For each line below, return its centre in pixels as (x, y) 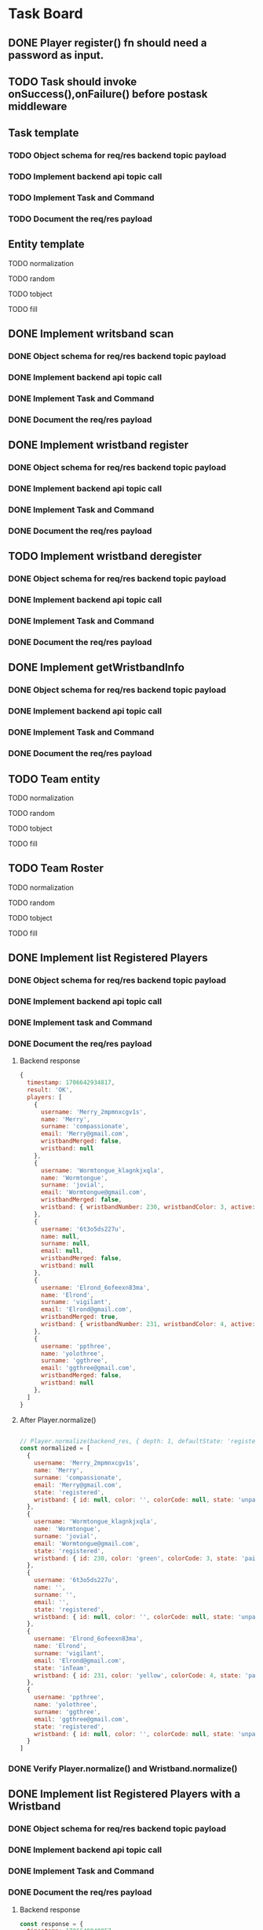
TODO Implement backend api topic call (85, 176)
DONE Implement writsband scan (91, 334)
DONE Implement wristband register (99, 445)
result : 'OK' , (50, 1090)
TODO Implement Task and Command (81, 198)
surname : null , (66, 1244)
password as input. (56, 55)
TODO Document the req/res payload (80, 219)
